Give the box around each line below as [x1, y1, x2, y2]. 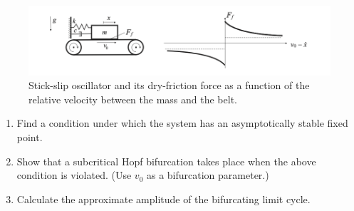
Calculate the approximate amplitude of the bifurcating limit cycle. [16, 191, 311, 206]
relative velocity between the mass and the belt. [28, 91, 237, 106]
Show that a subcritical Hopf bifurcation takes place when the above [16, 153, 316, 168]
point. [16, 129, 43, 144]
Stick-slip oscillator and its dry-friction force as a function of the [28, 78, 310, 93]
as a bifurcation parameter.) [146, 168, 269, 182]
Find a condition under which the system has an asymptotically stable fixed [16, 115, 348, 130]
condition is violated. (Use [16, 168, 132, 182]
